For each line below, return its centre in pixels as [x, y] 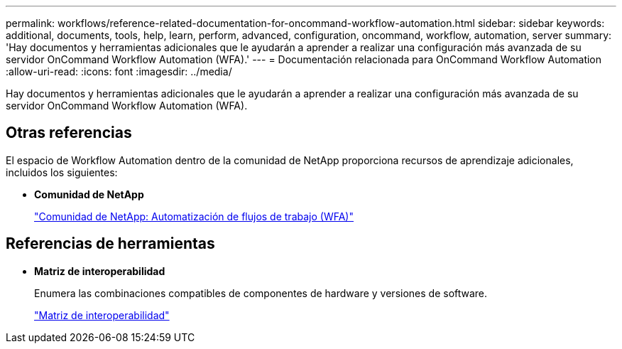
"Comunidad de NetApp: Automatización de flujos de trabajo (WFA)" [194, 216]
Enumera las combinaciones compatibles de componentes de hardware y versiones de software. [261, 293]
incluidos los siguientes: [62, 172]
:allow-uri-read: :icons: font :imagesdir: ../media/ [119, 71]
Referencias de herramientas [110, 244]
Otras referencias [69, 133]
